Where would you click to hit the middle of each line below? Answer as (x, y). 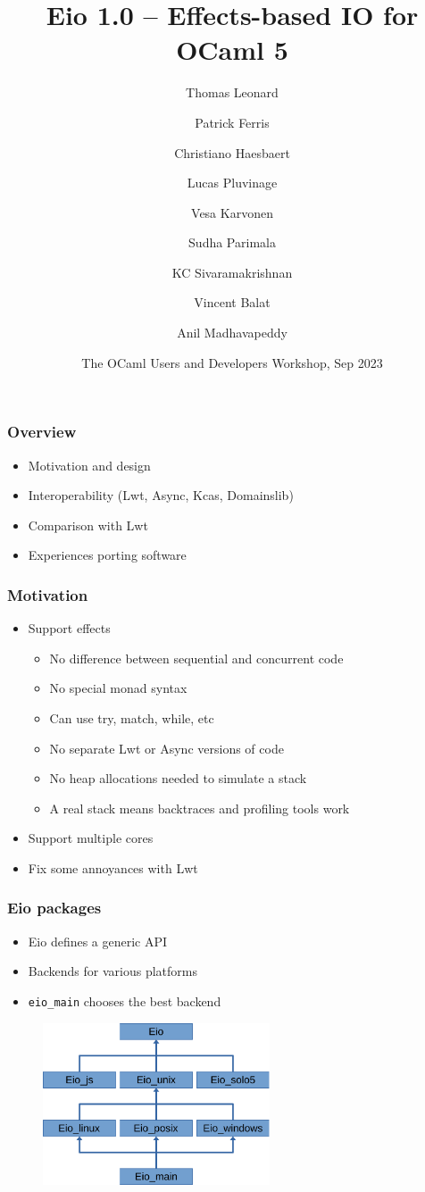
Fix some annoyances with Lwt (113, 867)
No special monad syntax (118, 688)
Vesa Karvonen (232, 212)
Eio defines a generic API (98, 941)
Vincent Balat (232, 302)
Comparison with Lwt (88, 525)
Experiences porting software (107, 555)
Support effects (69, 628)
